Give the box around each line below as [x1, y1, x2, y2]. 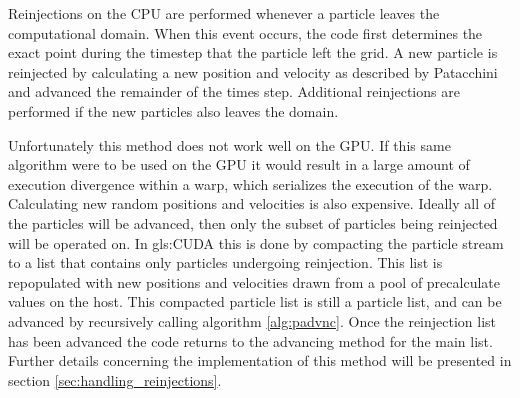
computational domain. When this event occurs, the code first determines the [8, 22, 483, 43]
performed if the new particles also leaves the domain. [8, 100, 339, 121]
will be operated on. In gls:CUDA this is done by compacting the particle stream [8, 232, 504, 253]
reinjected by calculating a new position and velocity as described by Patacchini [8, 61, 498, 82]
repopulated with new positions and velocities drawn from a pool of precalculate [8, 271, 500, 292]
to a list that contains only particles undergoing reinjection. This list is [8, 252, 443, 273]
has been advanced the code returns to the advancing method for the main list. [8, 330, 493, 351]
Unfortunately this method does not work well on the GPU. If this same [8, 134, 451, 155]
